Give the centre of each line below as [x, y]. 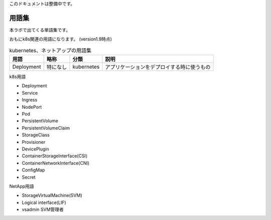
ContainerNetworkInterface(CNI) [56, 163]
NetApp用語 [22, 186]
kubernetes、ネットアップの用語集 [50, 50]
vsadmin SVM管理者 [43, 209]
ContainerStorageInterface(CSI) [55, 156]
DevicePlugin [36, 149]
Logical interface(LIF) [44, 202]
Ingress [30, 100]
